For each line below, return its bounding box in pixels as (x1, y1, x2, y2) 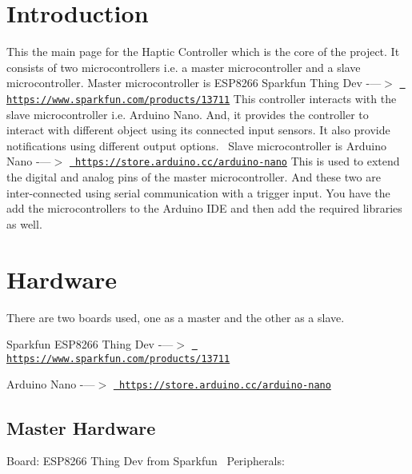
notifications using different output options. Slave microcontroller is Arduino (6, 137, 387, 153)
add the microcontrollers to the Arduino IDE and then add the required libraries (6, 200, 402, 217)
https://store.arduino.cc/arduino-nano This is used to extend (75, 153, 400, 169)
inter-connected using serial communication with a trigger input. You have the (6, 184, 390, 201)
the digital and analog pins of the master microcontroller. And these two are (6, 169, 381, 185)
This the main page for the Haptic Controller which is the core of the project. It (6, 43, 400, 60)
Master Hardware (6, 415, 156, 440)
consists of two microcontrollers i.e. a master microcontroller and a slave (6, 58, 361, 75)
